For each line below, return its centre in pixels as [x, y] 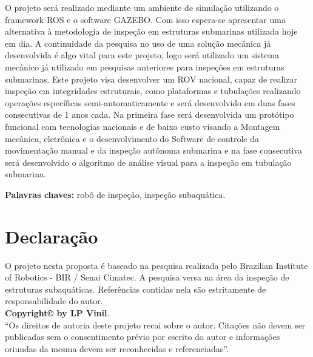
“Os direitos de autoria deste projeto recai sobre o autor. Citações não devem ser [155, 325]
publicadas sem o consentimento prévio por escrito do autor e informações [143, 337]
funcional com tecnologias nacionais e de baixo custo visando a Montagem [143, 126]
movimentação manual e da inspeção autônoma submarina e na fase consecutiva [153, 150]
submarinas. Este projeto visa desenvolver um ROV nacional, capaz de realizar [151, 79]
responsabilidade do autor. [54, 301]
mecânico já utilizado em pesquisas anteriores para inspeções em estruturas [145, 66]
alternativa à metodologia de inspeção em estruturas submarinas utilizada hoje [151, 31]
